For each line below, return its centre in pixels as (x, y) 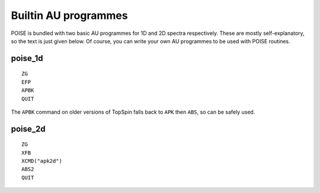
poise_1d (27, 58)
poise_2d (28, 129)
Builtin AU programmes (69, 15)
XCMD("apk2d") (42, 161)
